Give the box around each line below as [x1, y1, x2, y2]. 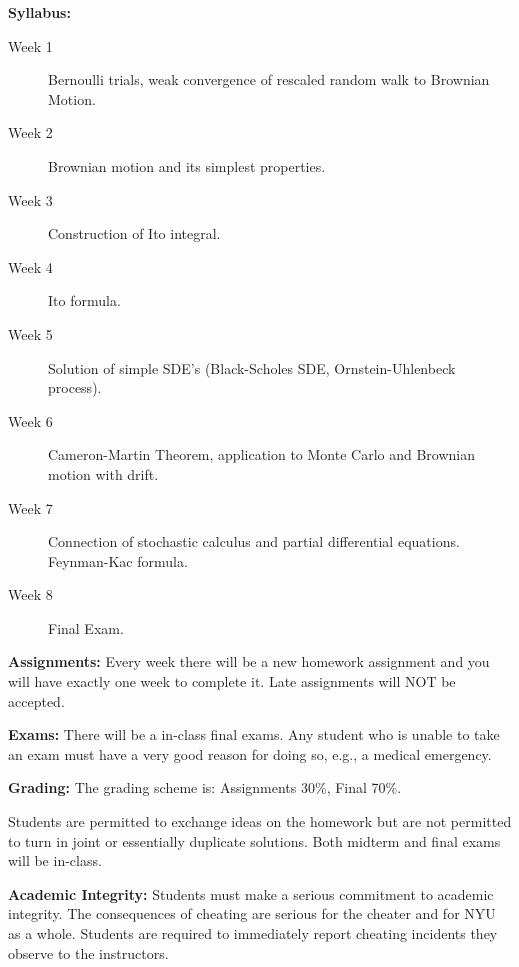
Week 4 [8, 256, 53, 277]
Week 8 [8, 584, 53, 605]
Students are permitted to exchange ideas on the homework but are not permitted [8, 811, 512, 832]
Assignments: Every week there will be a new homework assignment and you [8, 651, 490, 672]
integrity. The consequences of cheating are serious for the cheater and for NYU [8, 903, 496, 924]
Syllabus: [8, 2, 71, 22]
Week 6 [8, 410, 53, 431]
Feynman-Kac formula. [48, 550, 188, 571]
